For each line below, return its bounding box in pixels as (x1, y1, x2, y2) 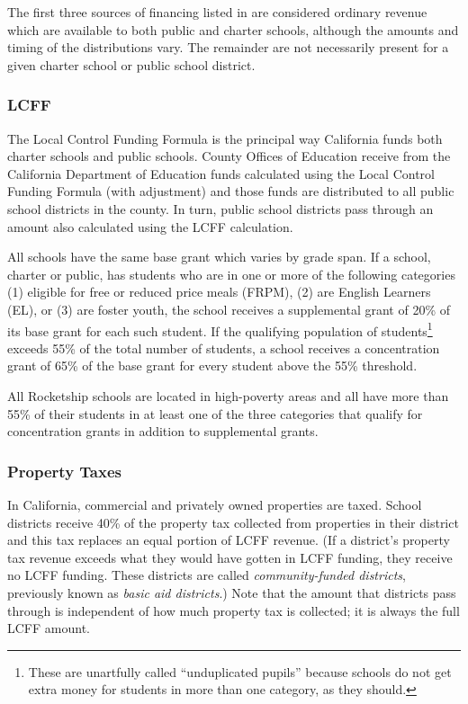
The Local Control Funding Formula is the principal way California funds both (7, 129, 443, 147)
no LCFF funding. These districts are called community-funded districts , (7, 566, 406, 584)
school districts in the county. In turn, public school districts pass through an (7, 199, 434, 218)
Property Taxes (7, 459, 121, 482)
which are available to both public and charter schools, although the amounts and (7, 20, 459, 39)
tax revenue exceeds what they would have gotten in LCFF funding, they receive (7, 548, 453, 566)
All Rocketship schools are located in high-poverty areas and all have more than (7, 386, 449, 405)
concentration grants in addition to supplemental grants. (7, 422, 319, 441)
